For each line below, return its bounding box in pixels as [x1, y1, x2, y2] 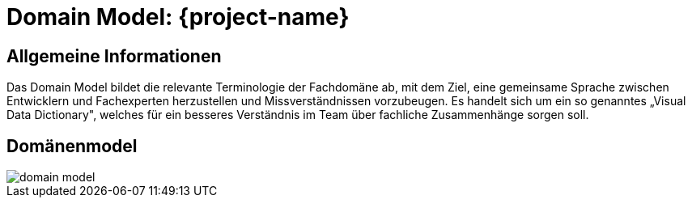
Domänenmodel [6, 135, 138, 156]
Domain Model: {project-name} [6, 3, 350, 31]
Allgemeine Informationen [6, 45, 222, 66]
